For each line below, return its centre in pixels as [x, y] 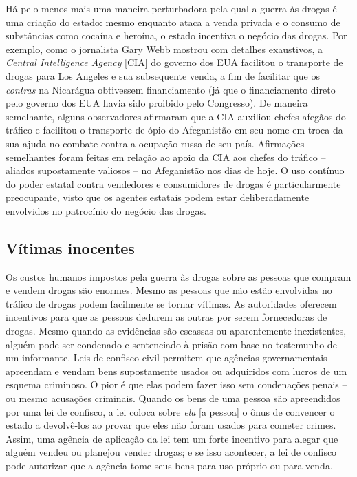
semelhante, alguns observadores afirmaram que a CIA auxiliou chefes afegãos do [176, 116]
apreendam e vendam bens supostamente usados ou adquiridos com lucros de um [176, 371]
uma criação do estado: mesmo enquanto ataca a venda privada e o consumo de [173, 22]
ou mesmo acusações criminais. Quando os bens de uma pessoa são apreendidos [173, 398]
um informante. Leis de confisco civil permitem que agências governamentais [166, 358]
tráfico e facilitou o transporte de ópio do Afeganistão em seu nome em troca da [174, 130]
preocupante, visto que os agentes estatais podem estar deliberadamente [158, 197]
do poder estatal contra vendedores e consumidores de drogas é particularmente [173, 183]
